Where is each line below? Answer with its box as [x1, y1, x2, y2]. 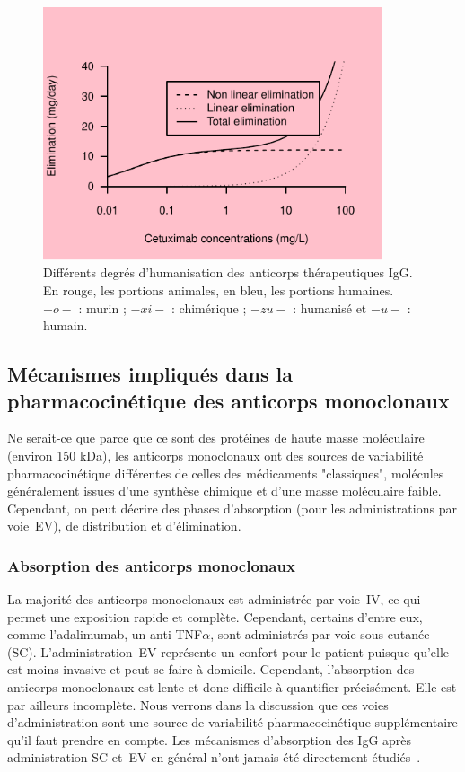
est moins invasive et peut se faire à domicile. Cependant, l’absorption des [7, 660, 415, 679]
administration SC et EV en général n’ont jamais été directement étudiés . [7, 748, 421, 767]
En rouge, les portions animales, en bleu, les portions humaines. [43, 280, 394, 299]
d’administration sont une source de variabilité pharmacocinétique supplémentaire [7, 713, 458, 732]
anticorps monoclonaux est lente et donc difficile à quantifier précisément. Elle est [7, 678, 457, 697]
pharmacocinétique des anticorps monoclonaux [7, 386, 450, 414]
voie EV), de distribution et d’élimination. [7, 516, 241, 535]
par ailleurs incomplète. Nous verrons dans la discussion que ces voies [7, 695, 389, 714]
